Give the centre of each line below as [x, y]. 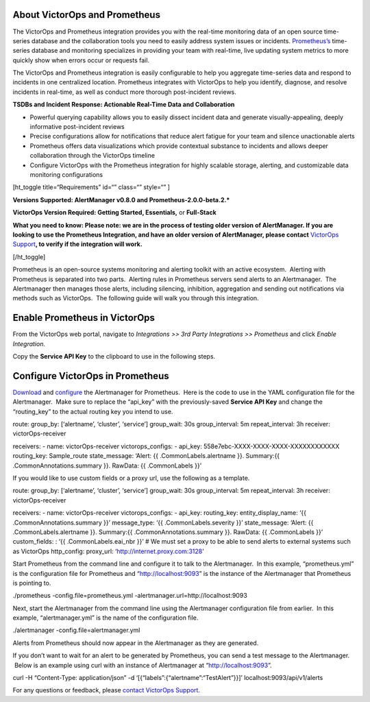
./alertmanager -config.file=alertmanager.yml [76, 630]
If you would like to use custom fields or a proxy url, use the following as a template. [131, 478]
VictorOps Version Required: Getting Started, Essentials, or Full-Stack [115, 213]
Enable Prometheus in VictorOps [84, 318]
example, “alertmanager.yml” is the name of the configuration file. [106, 618]
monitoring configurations [66, 174]
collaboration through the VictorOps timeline [92, 156]
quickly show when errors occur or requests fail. [81, 60]
